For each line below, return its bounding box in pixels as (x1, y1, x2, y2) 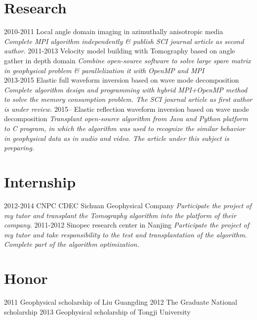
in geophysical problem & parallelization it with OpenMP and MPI (4, 65, 205, 75)
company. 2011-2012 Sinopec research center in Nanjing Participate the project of (4, 220, 250, 230)
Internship (4, 172, 76, 192)
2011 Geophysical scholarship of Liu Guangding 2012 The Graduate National (4, 297, 237, 307)
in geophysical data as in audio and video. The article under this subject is (4, 133, 229, 143)
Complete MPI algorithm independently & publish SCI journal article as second (4, 36, 244, 46)
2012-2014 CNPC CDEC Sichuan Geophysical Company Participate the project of (4, 200, 252, 210)
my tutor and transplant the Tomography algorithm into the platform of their (4, 210, 236, 220)
